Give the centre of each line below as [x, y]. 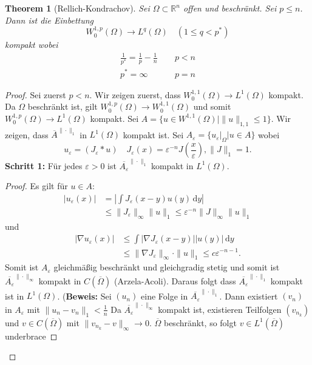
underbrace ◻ [31, 336]
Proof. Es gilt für [36, 186]
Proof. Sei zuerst [36, 94]
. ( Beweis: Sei [84, 296]
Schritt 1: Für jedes [44, 165]
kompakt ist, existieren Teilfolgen [220, 309]
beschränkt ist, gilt [63, 106]
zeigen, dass [27, 134]
